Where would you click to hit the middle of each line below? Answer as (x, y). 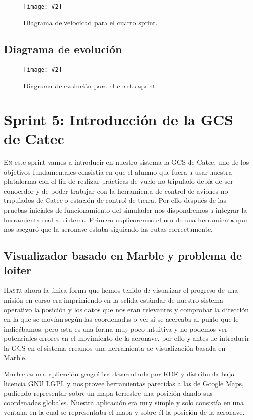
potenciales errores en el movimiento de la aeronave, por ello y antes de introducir (127, 338)
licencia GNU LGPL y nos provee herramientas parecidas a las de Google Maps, (124, 383)
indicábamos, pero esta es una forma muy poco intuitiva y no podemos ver (116, 328)
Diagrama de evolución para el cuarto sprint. (91, 86)
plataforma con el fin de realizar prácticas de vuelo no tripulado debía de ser (118, 181)
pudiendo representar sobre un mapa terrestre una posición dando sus (108, 393)
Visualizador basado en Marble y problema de (123, 255)
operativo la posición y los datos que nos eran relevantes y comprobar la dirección (126, 309)
